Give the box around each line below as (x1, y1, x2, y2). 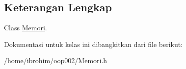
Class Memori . (4, 23, 47, 33)
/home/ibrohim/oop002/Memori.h (4, 55, 107, 66)
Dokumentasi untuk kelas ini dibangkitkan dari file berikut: (4, 39, 183, 49)
